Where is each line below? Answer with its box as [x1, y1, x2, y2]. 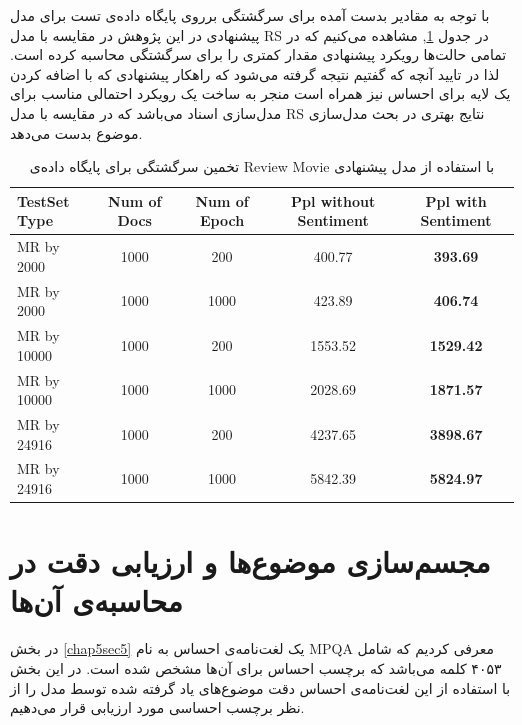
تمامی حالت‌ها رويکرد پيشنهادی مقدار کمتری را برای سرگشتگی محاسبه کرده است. [10, 44, 507, 65]
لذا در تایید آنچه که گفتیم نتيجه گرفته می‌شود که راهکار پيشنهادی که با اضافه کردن [10, 63, 500, 84]
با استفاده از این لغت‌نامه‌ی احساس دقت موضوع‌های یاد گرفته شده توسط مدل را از [10, 677, 511, 698]
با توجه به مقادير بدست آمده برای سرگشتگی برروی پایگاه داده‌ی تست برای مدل [10, 5, 490, 25]
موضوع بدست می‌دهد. [10, 122, 143, 143]
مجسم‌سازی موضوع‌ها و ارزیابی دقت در [10, 541, 491, 582]
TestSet [17, 190, 70, 211]
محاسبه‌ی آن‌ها [10, 580, 183, 621]
